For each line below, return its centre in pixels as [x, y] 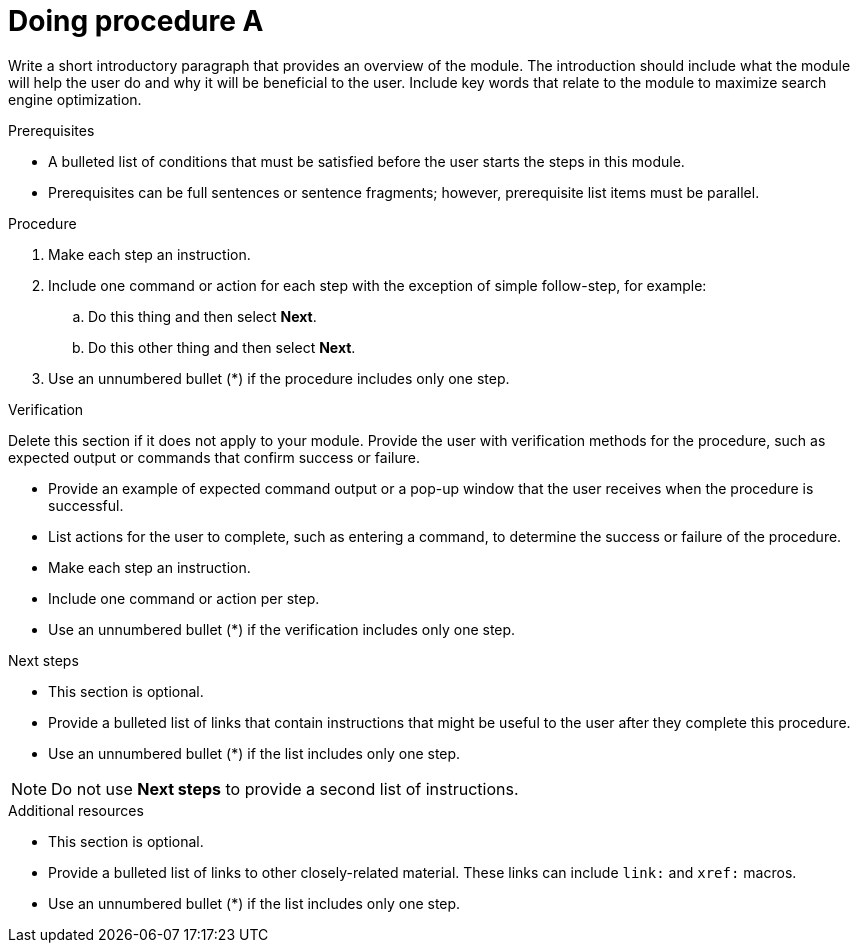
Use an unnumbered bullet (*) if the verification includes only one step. [282, 629]
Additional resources [76, 810]
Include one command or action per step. [184, 598]
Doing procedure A [136, 21]
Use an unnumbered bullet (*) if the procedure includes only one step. [279, 378]
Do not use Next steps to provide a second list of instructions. [285, 788]
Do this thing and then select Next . [202, 316]
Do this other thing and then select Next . [222, 347]
